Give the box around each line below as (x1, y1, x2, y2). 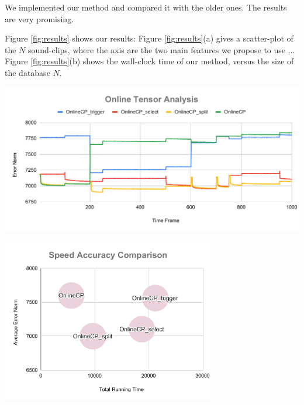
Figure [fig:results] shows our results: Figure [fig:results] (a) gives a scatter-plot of (5, 32, 293, 44)
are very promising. (5, 12, 74, 25)
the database (5, 66, 50, 78)
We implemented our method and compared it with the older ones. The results (5, 1, 287, 13)
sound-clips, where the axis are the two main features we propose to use (28, 43, 286, 56)
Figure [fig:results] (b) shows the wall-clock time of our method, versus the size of (5, 55, 294, 67)
